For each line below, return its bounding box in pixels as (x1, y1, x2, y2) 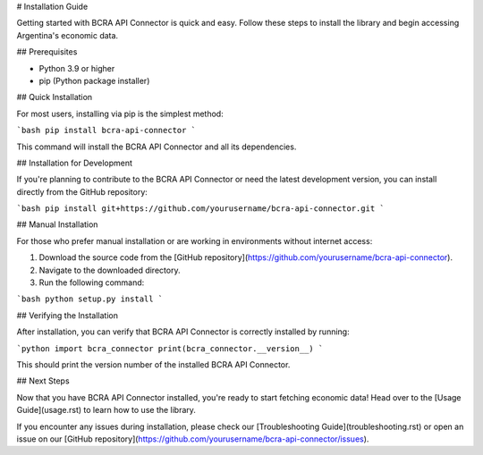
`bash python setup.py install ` (16, 294, 164, 304)
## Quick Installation (16, 92, 93, 103)
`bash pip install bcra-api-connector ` (16, 125, 197, 136)
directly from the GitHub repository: (16, 186, 148, 197)
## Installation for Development (16, 157, 133, 168)
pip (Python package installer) (38, 75, 150, 86)
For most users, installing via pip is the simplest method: (16, 108, 224, 119)
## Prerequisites (16, 46, 78, 57)
